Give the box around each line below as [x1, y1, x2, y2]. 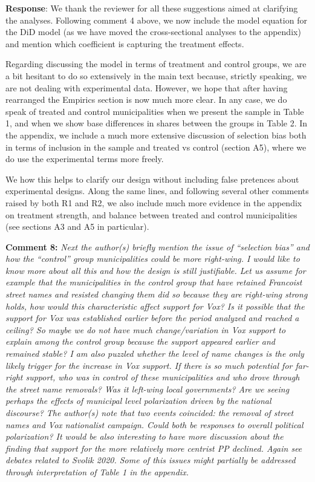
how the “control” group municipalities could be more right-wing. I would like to [5, 252, 300, 265]
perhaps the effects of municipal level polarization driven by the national [5, 394, 271, 407]
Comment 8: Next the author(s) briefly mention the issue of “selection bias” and [5, 240, 310, 253]
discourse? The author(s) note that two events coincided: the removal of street [5, 406, 294, 418]
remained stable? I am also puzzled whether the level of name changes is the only [5, 347, 304, 360]
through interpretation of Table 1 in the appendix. [5, 465, 189, 478]
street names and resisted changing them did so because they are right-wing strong [5, 288, 308, 301]
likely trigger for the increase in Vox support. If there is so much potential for [5, 359, 293, 371]
